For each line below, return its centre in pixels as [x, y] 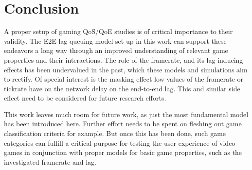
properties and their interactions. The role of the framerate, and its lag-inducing [124, 59]
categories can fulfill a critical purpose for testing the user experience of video [120, 143]
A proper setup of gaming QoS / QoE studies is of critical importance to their [118, 31]
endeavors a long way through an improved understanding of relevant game [116, 50]
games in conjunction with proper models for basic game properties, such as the [123, 152]
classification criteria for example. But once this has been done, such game [115, 133]
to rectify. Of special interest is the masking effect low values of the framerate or [124, 79]
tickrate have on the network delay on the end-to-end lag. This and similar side [122, 88]
